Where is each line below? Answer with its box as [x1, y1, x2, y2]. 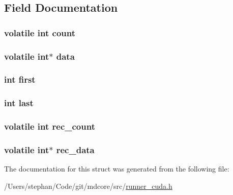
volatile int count [4, 26, 76, 39]
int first [4, 73, 36, 86]
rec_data [56, 143, 95, 156]
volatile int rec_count [4, 120, 95, 133]
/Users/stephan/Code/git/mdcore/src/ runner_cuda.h [4, 180, 172, 191]
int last [4, 96, 34, 109]
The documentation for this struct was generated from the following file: [4, 163, 229, 174]
